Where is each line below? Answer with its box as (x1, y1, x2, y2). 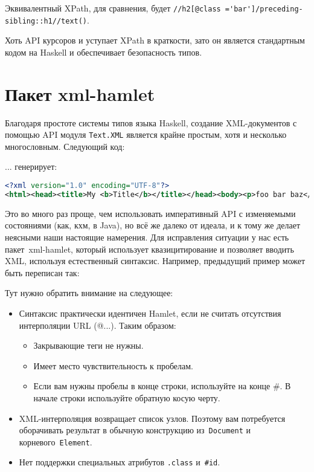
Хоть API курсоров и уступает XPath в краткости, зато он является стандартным (5, 34, 305, 47)
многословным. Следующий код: (5, 140, 125, 152)
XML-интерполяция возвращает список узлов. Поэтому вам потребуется (19, 412, 286, 424)
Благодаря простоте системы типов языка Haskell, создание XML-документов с (5, 116, 297, 129)
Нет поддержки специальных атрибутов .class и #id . (19, 456, 220, 468)
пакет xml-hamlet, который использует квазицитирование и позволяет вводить (5, 242, 294, 255)
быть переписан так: (5, 266, 80, 279)
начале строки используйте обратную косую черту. (33, 391, 220, 404)
